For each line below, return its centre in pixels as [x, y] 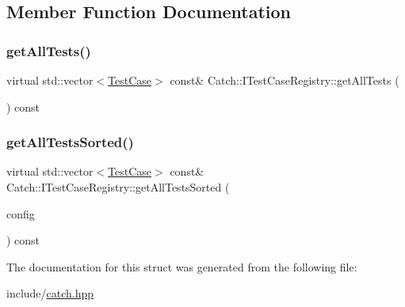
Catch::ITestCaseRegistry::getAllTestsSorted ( [118, 187]
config [21, 213]
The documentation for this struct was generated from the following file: [182, 266]
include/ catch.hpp [50, 293]
